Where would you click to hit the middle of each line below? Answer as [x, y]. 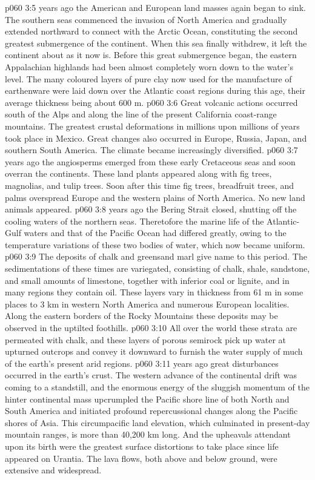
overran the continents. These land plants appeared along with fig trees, [138, 173]
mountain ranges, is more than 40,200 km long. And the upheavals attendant [148, 434]
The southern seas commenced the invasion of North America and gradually [146, 19]
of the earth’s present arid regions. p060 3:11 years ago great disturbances [142, 363]
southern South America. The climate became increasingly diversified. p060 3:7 [151, 150]
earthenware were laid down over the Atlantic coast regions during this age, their [155, 90]
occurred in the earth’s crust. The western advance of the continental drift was [151, 375]
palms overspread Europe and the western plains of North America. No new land [155, 197]
